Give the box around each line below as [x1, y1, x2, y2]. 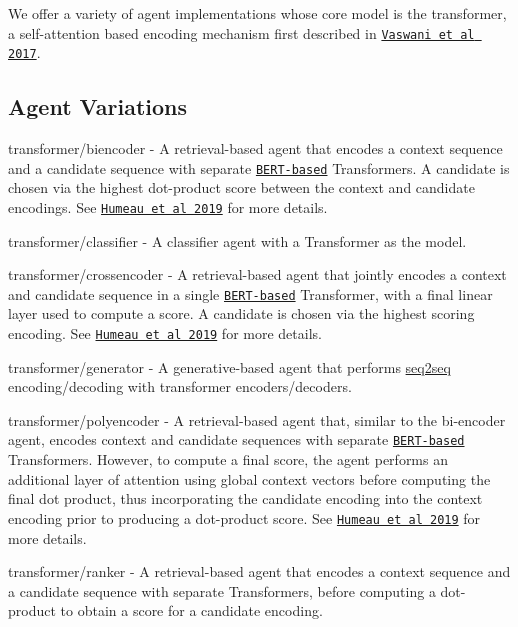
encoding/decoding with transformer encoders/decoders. [8, 376, 352, 397]
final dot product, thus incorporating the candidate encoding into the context [8, 488, 483, 509]
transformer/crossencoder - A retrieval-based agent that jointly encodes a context [8, 264, 507, 285]
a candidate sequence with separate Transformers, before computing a [8, 580, 436, 601]
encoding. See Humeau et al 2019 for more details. [8, 323, 322, 344]
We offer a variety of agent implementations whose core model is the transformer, [8, 3, 507, 23]
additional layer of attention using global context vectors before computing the [8, 468, 491, 489]
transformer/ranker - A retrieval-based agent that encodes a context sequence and [8, 561, 511, 582]
